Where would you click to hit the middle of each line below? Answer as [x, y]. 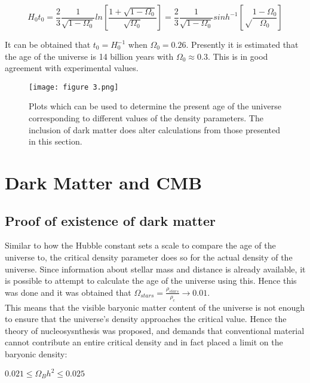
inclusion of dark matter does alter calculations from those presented [154, 129]
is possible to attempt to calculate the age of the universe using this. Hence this [151, 281]
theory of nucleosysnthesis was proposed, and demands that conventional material [155, 330]
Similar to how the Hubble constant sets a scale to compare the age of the [140, 245]
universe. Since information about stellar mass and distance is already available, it [155, 269]
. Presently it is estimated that [242, 44]
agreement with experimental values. [72, 68]
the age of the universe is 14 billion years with [89, 56]
